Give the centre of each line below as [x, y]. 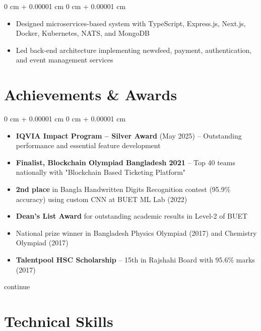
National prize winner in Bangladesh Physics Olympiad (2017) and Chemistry [136, 233]
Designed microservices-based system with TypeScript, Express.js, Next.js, [131, 23]
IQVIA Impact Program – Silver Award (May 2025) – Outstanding [129, 135]
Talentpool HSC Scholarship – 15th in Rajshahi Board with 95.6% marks [135, 260]
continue [17, 286]
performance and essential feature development [88, 145]
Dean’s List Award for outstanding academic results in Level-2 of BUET [132, 216]
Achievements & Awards [91, 94]
